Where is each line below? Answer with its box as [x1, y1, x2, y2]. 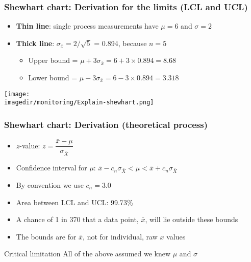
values [166, 231, 186, 242]
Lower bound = [28, 72, 78, 82]
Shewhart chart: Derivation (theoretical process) [4, 118, 208, 130]
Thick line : [16, 37, 55, 48]
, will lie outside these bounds [145, 214, 238, 225]
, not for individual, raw [83, 231, 158, 242]
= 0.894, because [94, 37, 147, 48]
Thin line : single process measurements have [16, 20, 159, 31]
